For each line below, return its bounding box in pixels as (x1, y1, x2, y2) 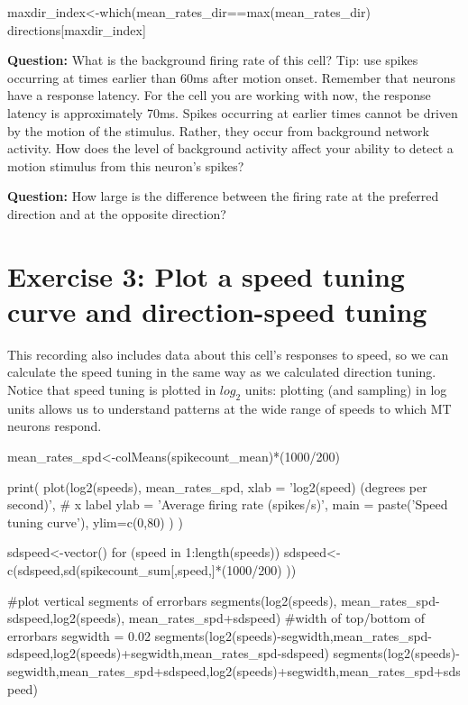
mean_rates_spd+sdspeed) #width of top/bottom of (128, 609, 426, 627)
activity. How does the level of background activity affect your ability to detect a (7, 139, 454, 158)
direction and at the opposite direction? (7, 204, 226, 223)
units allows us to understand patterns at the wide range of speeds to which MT (7, 398, 452, 417)
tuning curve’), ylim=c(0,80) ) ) (7, 512, 183, 531)
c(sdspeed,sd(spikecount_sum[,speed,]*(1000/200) (7, 560, 282, 579)
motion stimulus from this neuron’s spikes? (7, 156, 244, 175)
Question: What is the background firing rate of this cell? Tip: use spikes (7, 50, 418, 69)
